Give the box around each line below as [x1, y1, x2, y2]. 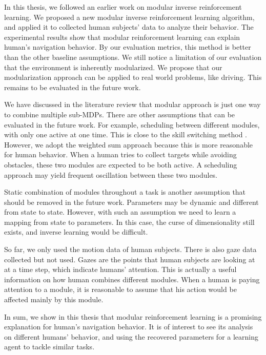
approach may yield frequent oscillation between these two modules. [4, 169, 218, 180]
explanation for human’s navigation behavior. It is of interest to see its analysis [4, 321, 253, 332]
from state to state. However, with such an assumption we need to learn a [4, 206, 236, 217]
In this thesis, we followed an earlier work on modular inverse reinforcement [4, 2, 242, 12]
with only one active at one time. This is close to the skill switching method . [4, 129, 248, 140]
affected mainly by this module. [4, 294, 104, 305]
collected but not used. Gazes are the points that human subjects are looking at [4, 254, 255, 264]
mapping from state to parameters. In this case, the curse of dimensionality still [4, 216, 255, 227]
